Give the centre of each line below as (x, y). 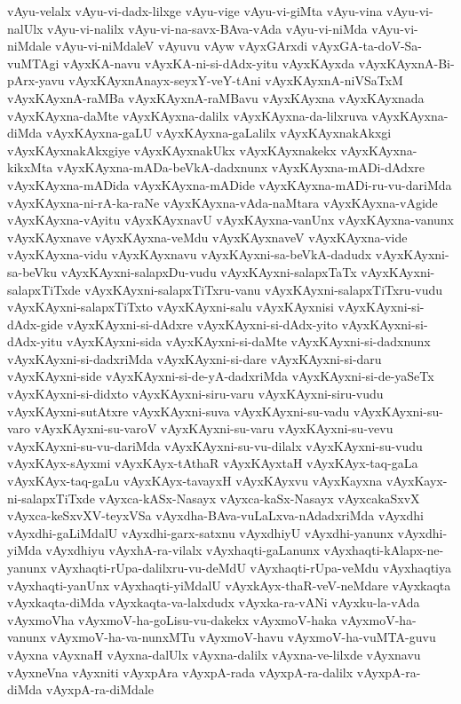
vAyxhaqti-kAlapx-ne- (384, 550)
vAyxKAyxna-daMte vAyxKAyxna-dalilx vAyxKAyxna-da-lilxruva (187, 115)
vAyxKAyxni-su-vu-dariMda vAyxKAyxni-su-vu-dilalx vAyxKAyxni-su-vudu (215, 445)
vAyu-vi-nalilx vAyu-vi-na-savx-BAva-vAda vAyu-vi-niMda (207, 28)
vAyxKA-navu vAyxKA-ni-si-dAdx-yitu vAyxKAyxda (209, 63)
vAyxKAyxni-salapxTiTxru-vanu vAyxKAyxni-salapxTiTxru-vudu (264, 289)
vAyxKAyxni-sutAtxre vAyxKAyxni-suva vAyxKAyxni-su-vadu (179, 411)
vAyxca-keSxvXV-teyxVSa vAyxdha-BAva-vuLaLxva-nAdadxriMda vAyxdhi (215, 515)
